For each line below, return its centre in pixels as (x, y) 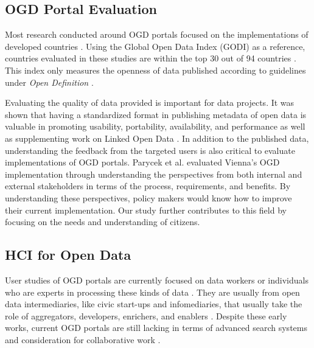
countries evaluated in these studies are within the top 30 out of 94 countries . (151, 58)
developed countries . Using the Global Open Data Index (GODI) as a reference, (155, 46)
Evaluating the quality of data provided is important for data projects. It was (150, 103)
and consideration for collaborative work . (83, 339)
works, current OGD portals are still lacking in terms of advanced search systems (156, 328)
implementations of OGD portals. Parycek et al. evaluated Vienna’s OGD (142, 162)
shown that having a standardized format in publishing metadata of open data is (156, 114)
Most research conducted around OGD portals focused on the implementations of (157, 34)
